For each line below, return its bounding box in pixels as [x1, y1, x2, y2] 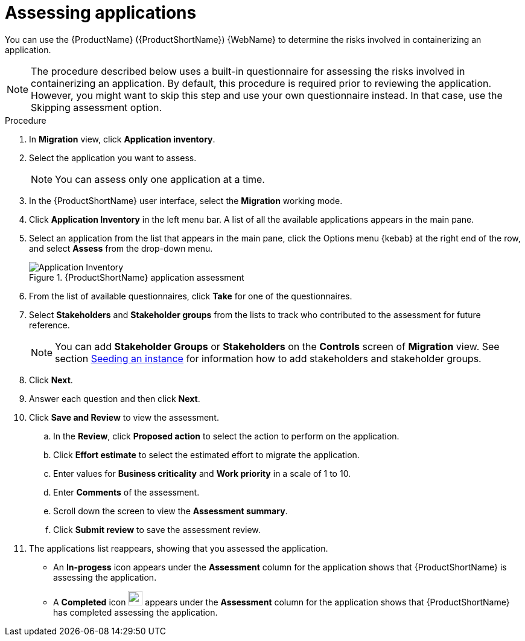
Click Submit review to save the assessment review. [53, 524, 261, 535]
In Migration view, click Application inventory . [29, 133, 215, 144]
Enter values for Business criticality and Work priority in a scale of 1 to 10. [53, 468, 351, 479]
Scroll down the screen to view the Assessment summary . [53, 505, 288, 516]
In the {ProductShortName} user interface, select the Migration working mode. [29, 195, 343, 206]
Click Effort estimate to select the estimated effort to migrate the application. [53, 449, 360, 460]
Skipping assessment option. [31, 101, 162, 113]
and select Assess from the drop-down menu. [29, 243, 213, 254]
